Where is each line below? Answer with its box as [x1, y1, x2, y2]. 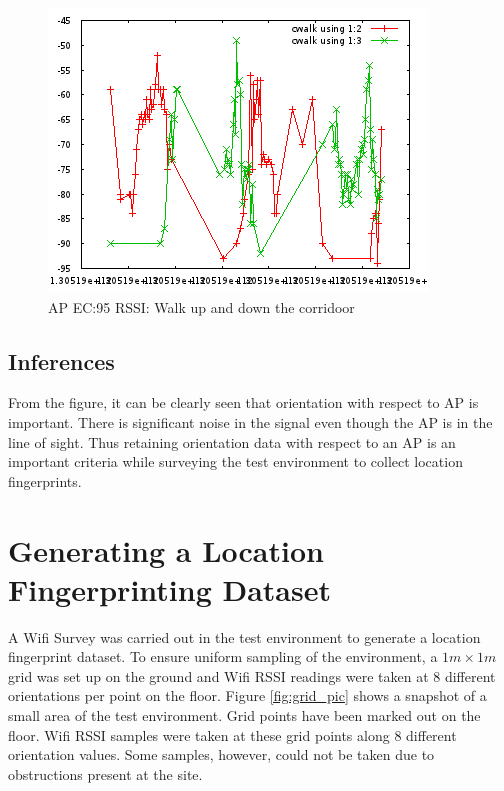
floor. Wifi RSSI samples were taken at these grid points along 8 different [8, 724, 457, 745]
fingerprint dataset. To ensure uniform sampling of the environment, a [8, 646, 438, 667]
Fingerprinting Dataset [8, 568, 331, 609]
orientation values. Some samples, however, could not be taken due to [8, 744, 435, 765]
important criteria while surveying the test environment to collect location [8, 451, 463, 472]
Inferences [8, 345, 115, 376]
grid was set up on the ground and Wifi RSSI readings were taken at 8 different [8, 665, 496, 686]
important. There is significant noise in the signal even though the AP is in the [8, 411, 493, 432]
